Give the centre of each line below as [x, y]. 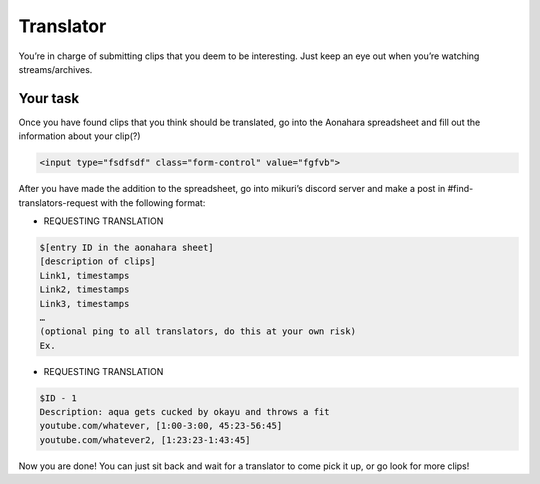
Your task [49, 98]
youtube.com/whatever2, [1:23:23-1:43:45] [145, 439]
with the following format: [153, 202]
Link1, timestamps [84, 275]
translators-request [58, 202]
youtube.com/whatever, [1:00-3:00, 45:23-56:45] [161, 426]
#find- [460, 189]
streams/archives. [55, 69]
